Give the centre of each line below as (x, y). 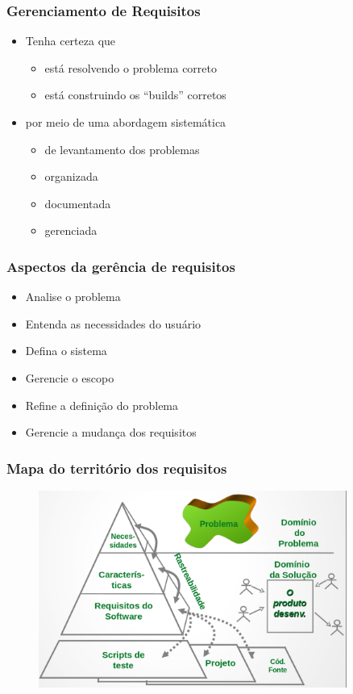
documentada (78, 203)
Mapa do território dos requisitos (117, 468)
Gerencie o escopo (70, 377)
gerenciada (71, 230)
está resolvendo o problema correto (131, 67)
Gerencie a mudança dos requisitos (111, 432)
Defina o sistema (66, 351)
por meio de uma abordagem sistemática (126, 122)
